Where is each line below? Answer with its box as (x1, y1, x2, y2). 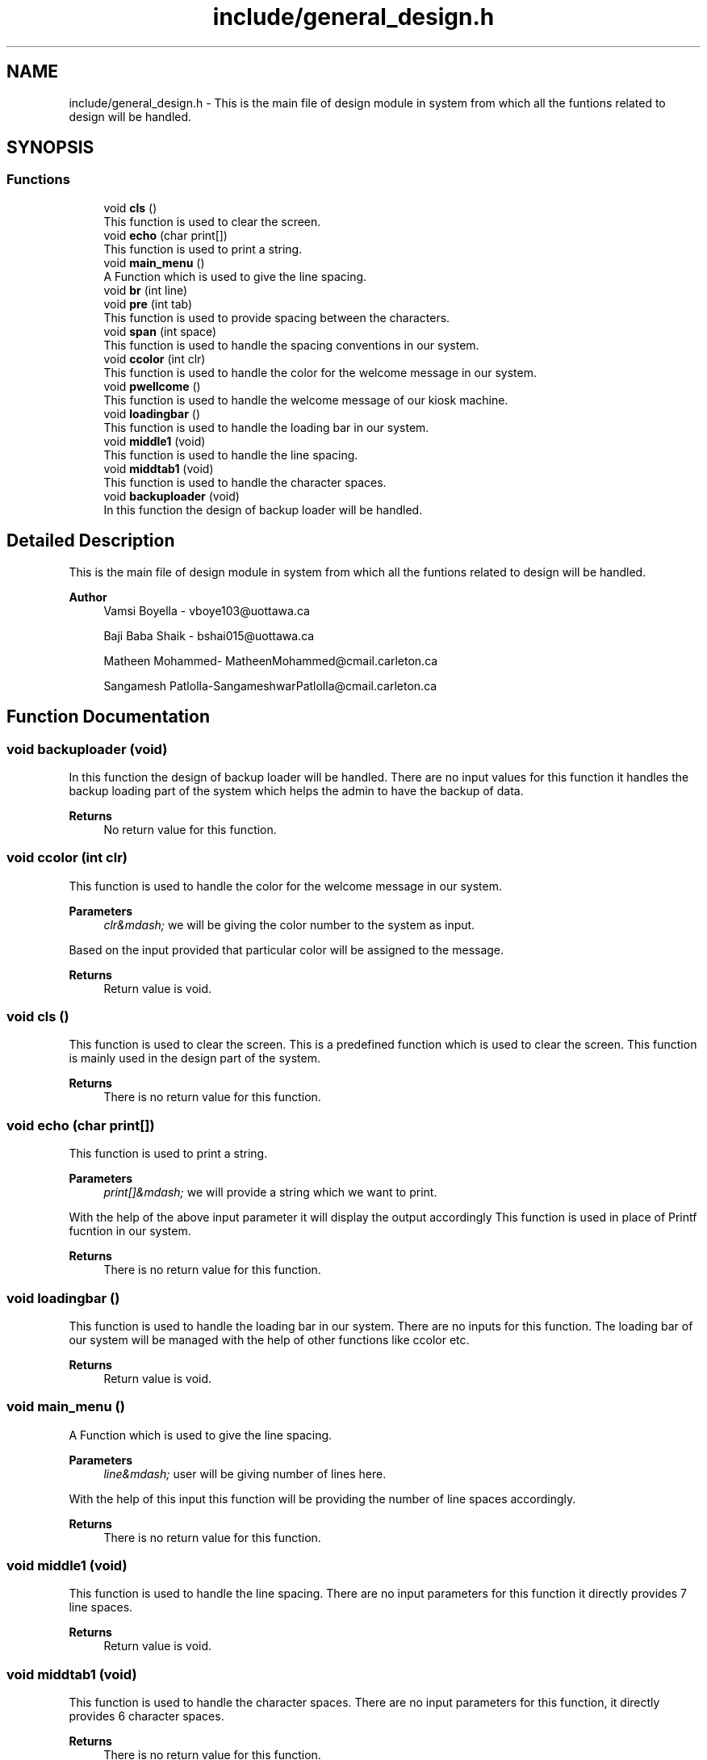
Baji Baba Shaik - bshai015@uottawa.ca (103, 628, 315, 643)
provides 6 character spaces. (69, 1709, 224, 1724)
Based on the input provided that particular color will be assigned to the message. (69, 942, 504, 957)
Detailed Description (6, 530, 175, 551)
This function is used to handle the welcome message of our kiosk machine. (103, 392, 508, 407)
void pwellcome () (103, 379, 201, 393)
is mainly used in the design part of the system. (69, 1051, 320, 1066)
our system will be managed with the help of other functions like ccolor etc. (69, 1332, 470, 1347)
